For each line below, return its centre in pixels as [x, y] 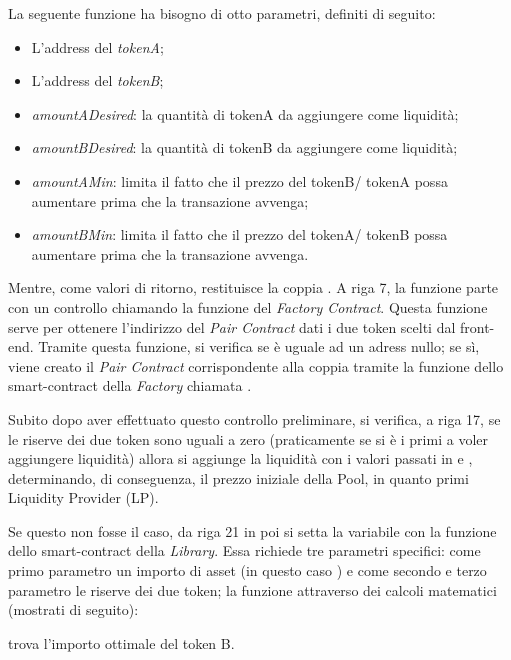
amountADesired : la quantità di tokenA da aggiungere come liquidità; [245, 113]
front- [477, 326]
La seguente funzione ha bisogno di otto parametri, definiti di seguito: [222, 13]
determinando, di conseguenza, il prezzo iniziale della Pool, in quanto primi [238, 477]
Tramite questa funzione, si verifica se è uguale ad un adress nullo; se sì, [259, 346]
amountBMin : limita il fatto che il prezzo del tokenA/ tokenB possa [239, 234]
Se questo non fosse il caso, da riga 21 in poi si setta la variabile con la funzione [252, 530]
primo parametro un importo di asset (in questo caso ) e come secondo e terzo [247, 570]
